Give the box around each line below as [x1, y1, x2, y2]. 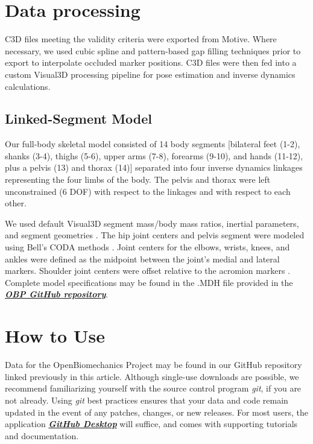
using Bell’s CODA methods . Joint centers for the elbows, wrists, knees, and [5, 241, 290, 253]
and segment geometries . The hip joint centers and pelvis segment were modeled [5, 229, 305, 241]
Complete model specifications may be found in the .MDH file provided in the [5, 276, 293, 288]
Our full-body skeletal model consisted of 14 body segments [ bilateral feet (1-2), [5, 138, 300, 150]
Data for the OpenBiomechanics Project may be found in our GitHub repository [5, 358, 302, 371]
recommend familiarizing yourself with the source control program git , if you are [5, 382, 302, 395]
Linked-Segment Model [5, 109, 153, 128]
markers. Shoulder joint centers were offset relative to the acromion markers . [5, 264, 291, 277]
